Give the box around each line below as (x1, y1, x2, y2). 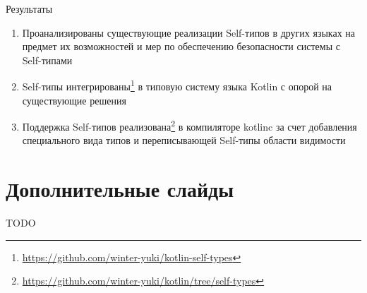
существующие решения (22, 92, 126, 107)
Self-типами (22, 52, 73, 67)
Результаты (6, 1, 53, 16)
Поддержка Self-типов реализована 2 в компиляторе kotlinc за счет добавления (22, 117, 357, 133)
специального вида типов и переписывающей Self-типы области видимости (22, 133, 346, 148)
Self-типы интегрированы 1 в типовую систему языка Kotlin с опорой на (22, 77, 332, 94)
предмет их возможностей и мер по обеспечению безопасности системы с (22, 39, 340, 54)
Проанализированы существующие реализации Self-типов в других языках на (22, 25, 356, 40)
